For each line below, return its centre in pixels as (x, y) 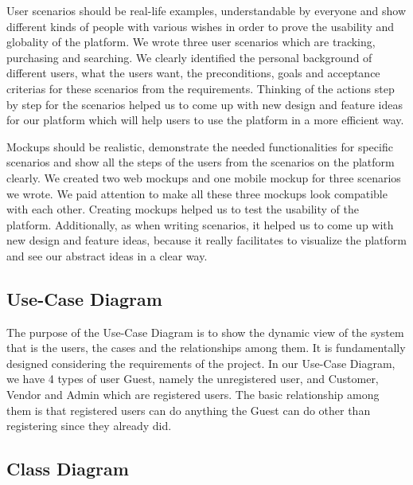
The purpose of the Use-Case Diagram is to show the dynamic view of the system (205, 332)
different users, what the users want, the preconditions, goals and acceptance (193, 73)
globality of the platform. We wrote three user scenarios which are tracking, (191, 42)
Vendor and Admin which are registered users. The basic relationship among (193, 395)
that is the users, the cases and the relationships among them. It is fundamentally (206, 348)
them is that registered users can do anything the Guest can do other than (189, 410)
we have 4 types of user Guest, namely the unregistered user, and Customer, (193, 379)
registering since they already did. (89, 426)
